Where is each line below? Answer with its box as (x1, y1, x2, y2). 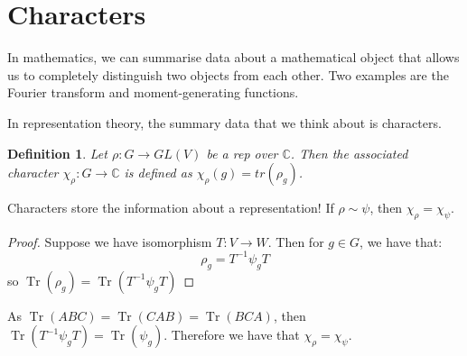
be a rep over (206, 143, 278, 162)
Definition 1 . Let (7, 143, 107, 162)
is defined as (124, 163, 192, 182)
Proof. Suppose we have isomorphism (7, 232, 212, 251)
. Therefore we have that (163, 325, 300, 344)
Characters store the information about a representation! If (7, 198, 334, 217)
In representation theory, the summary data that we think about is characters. (7, 113, 442, 132)
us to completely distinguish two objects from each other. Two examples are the (7, 65, 449, 84)
